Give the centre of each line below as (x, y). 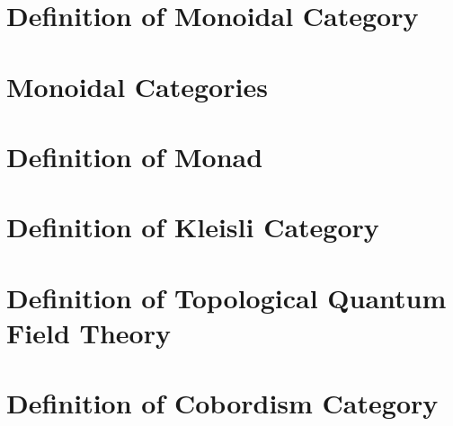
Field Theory (89, 332)
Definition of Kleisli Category (193, 227)
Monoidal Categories (137, 86)
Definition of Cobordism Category (222, 403)
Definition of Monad (135, 156)
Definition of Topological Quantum (226, 297)
